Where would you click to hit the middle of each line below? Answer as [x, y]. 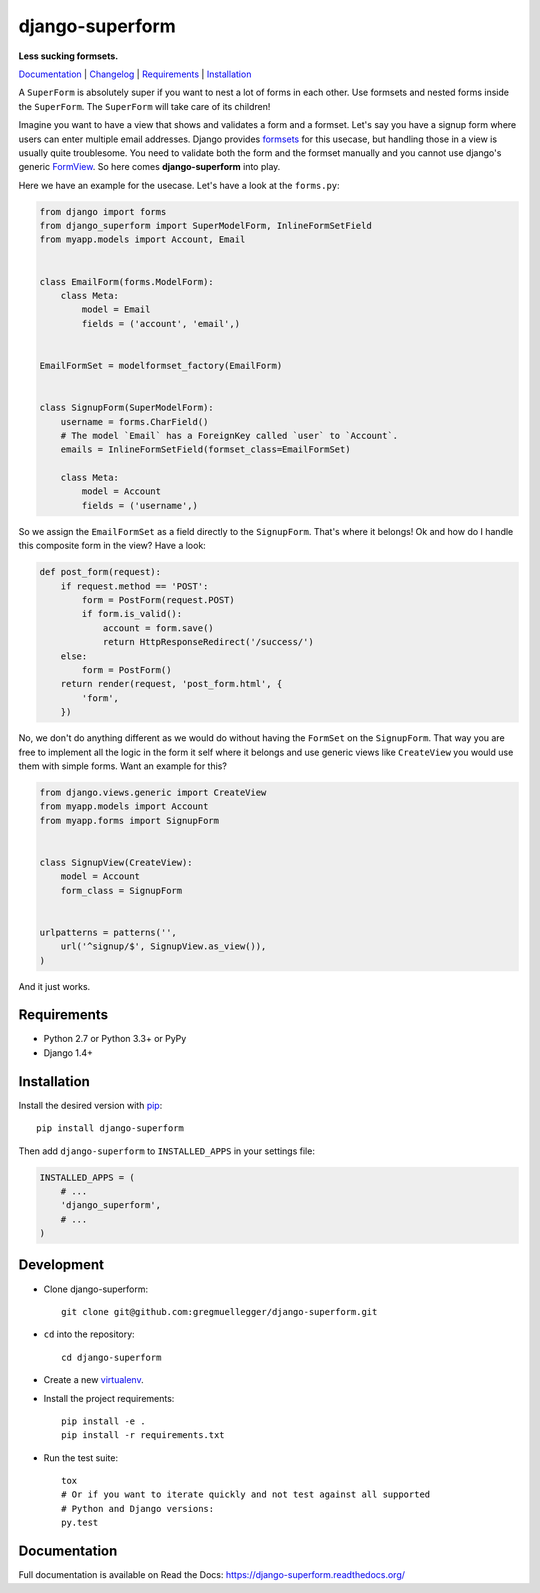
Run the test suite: [81, 1457]
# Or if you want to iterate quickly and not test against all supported [246, 1494]
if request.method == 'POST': [134, 586]
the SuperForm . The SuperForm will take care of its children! [144, 106]
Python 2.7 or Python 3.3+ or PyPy [115, 1039]
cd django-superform [111, 1357]
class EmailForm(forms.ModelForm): [126, 281]
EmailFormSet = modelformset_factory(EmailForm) [161, 365]
